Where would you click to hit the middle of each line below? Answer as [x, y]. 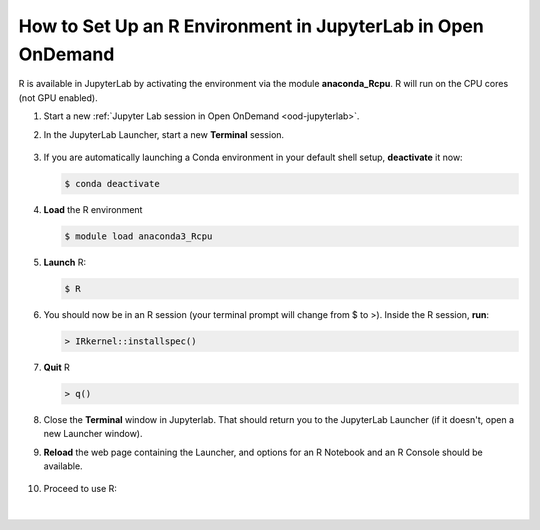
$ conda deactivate [112, 183]
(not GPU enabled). [58, 97]
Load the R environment [93, 209]
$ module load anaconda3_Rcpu [138, 236]
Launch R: [65, 262]
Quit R [56, 367]
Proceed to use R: [80, 489]
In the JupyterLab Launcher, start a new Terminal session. [164, 134]
